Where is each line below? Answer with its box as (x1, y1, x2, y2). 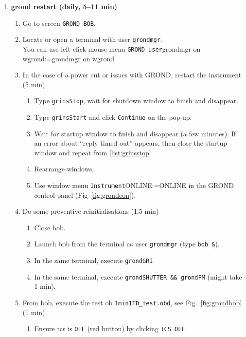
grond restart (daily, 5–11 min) (11, 1, 118, 11)
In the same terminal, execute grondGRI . (34, 255, 155, 265)
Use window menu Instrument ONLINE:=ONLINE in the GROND (34, 180, 234, 190)
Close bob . (34, 222, 66, 232)
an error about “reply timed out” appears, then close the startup (34, 138, 228, 148)
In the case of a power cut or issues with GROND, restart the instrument (22, 70, 242, 80)
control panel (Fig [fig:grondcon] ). (34, 189, 136, 200)
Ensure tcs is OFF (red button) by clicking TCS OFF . (34, 323, 187, 334)
